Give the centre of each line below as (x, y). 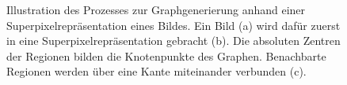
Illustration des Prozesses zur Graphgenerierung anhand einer (156, 9)
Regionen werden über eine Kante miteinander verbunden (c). (156, 71)
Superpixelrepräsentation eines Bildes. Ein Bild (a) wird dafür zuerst (173, 25)
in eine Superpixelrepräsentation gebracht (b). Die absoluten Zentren (173, 41)
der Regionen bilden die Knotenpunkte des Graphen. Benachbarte (166, 55)
